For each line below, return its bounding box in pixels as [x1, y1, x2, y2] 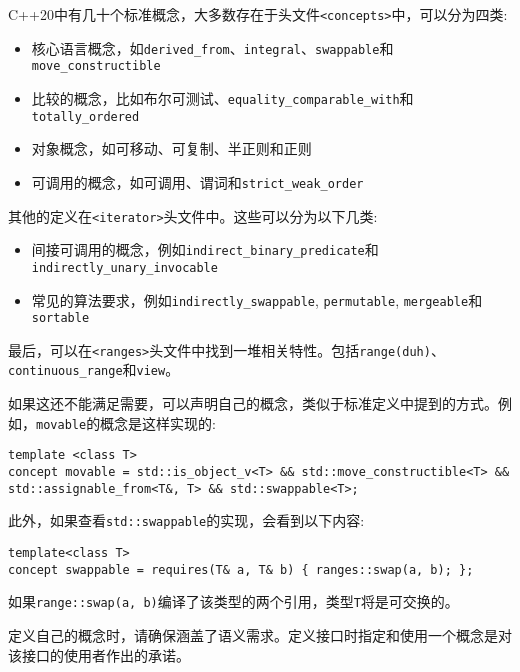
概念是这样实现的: [100, 412, 217, 433]
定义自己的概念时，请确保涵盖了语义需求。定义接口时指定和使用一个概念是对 [8, 624, 512, 645]
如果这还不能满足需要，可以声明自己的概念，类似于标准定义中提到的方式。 [8, 393, 498, 414]
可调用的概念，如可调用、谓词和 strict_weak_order [31, 171, 364, 192]
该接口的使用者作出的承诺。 [8, 644, 190, 665]
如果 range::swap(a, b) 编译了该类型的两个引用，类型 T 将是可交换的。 [8, 591, 459, 612]
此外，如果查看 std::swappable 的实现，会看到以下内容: [8, 510, 365, 531]
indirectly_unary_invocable [31, 260, 218, 275]
